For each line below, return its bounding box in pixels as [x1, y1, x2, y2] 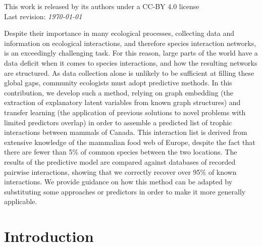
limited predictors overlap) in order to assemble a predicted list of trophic [4, 117, 232, 127]
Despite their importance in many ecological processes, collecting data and [4, 28, 234, 38]
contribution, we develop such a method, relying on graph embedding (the [4, 87, 234, 97]
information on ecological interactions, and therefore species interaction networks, [4, 37, 256, 48]
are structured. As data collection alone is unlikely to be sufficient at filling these [4, 67, 254, 78]
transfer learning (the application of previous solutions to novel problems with [4, 107, 246, 117]
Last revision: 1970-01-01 [4, 11, 82, 21]
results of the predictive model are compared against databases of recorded [4, 156, 236, 167]
